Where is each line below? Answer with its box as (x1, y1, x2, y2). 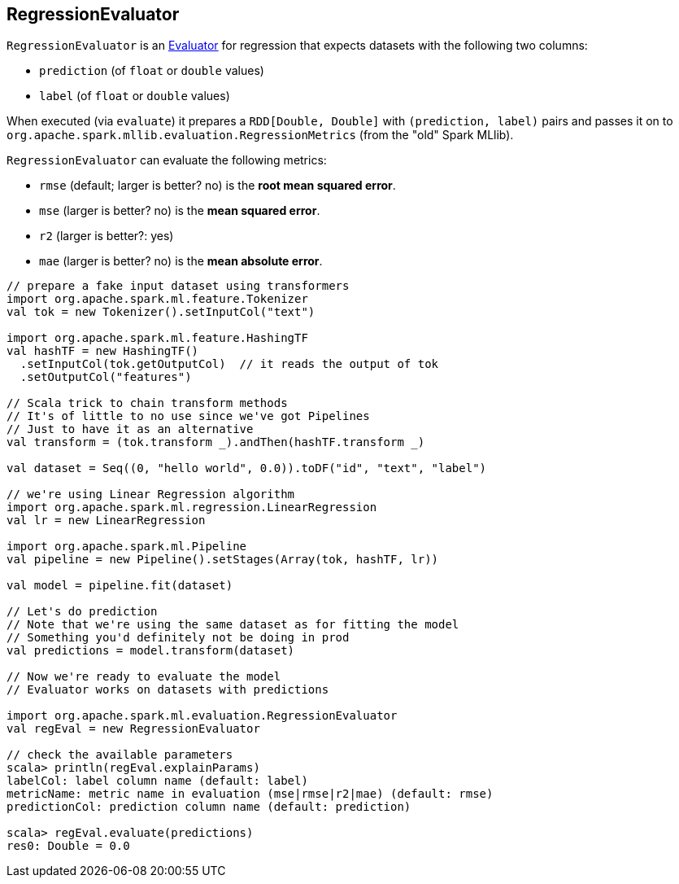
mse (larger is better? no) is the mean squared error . (39, 203, 320, 218)
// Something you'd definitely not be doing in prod (7, 631, 350, 645)
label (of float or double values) (39, 89, 230, 103)
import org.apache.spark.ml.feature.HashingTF (7, 331, 308, 345)
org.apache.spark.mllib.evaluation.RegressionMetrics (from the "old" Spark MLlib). (7, 128, 514, 142)
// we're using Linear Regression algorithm (7, 488, 295, 501)
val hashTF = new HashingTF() (7, 344, 199, 358)
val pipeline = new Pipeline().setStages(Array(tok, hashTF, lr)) (7, 553, 439, 567)
